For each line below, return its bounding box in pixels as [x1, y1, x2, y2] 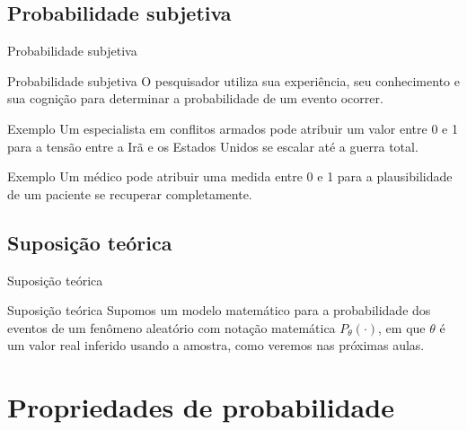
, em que [378, 318, 426, 337]
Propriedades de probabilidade [7, 389, 394, 426]
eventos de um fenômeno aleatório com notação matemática [7, 318, 336, 337]
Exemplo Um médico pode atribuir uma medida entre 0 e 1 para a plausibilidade [7, 167, 453, 186]
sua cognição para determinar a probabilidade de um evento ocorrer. [7, 89, 383, 108]
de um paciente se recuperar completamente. [7, 184, 252, 203]
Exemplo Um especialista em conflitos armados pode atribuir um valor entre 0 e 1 [7, 118, 458, 137]
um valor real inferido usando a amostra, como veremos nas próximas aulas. [7, 336, 425, 355]
